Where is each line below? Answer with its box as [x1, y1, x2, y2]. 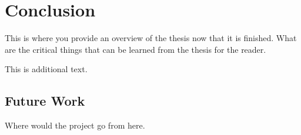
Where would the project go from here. [5, 119, 145, 131]
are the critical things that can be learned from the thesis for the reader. [5, 43, 266, 55]
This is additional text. [5, 63, 88, 75]
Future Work [5, 92, 85, 110]
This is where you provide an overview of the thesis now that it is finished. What [5, 32, 297, 44]
